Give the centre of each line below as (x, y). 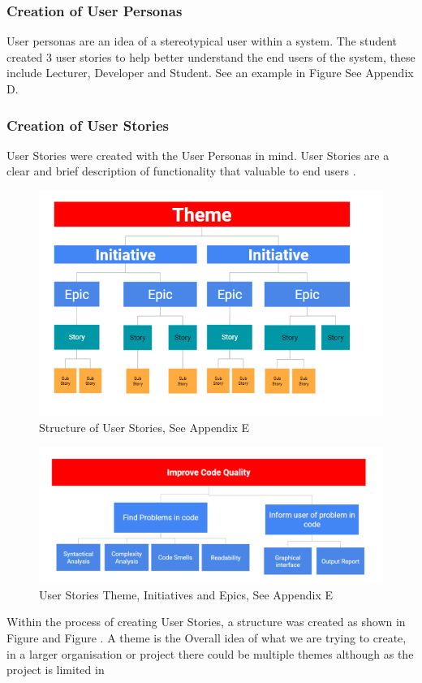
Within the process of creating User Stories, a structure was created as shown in (206, 622)
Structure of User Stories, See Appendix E (144, 427)
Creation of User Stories (88, 125)
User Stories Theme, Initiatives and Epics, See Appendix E (186, 594)
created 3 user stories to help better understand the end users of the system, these (211, 56)
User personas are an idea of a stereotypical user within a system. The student (202, 41)
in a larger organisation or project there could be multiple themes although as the (210, 653)
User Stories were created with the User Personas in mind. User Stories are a (198, 155)
